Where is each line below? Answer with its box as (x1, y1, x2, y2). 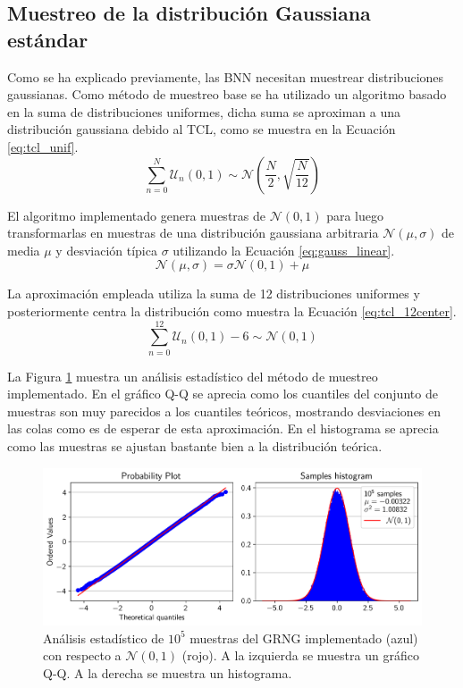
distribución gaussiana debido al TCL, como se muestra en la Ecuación (7, 120, 396, 138)
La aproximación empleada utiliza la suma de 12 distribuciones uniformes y (7, 284, 420, 303)
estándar (7, 25, 88, 53)
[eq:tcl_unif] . (7, 137, 79, 155)
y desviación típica (55, 240, 157, 259)
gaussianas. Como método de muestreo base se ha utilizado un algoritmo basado (7, 85, 447, 104)
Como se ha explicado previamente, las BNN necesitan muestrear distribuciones (7, 67, 444, 86)
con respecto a (43, 646, 122, 665)
